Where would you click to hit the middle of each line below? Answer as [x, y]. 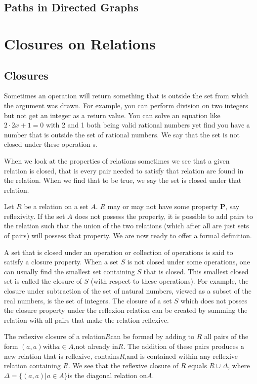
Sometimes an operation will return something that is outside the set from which [127, 96]
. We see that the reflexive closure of [123, 365]
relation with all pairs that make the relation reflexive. [86, 320]
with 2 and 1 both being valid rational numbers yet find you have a [148, 125]
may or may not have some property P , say [173, 206]
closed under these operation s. [51, 144]
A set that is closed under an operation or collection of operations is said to [119, 252]
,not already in [96, 346]
